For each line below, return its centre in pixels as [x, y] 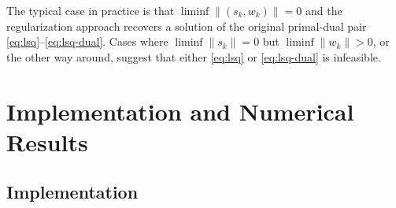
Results [47, 141]
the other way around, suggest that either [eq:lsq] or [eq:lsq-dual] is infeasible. [194, 56]
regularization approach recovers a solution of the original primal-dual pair [187, 26]
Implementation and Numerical [180, 111]
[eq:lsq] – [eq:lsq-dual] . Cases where [87, 41]
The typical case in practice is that [91, 10]
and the [324, 10]
